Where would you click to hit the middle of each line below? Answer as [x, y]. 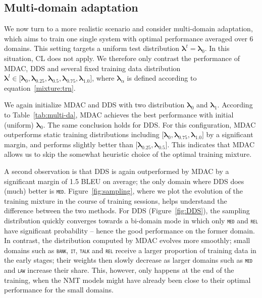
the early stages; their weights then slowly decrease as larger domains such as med [128, 260]
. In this [217, 48]
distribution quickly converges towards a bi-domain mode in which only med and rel [131, 220]
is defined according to [162, 78]
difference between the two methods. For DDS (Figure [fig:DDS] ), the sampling [127, 211]
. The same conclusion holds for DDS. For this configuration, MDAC [149, 124]
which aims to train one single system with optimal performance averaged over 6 [129, 38]
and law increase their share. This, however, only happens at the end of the [119, 270]
